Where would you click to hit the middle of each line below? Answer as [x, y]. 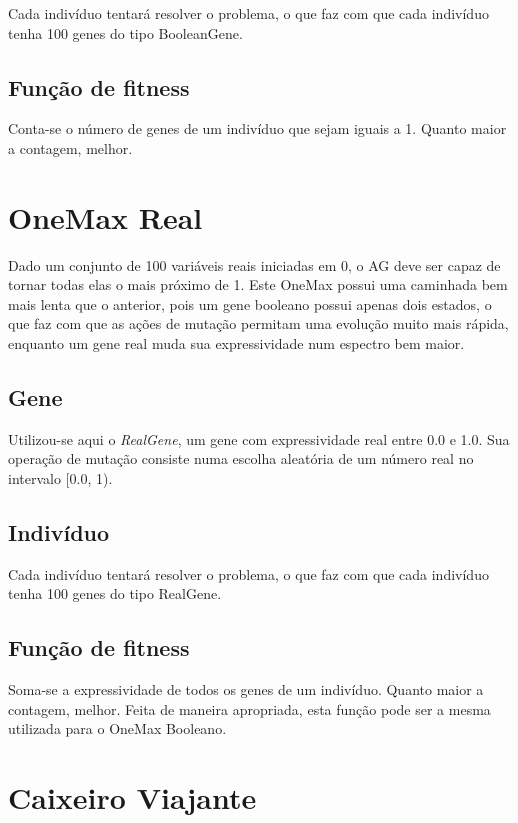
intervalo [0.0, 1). [60, 478]
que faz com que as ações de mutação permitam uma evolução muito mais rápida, [258, 323]
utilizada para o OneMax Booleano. [117, 728]
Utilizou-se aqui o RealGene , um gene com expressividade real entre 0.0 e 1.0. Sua [259, 438]
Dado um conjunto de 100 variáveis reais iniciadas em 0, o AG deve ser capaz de [254, 264]
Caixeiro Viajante [132, 797]
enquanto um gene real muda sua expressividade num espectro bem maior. [236, 343]
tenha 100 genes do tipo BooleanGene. [125, 32]
